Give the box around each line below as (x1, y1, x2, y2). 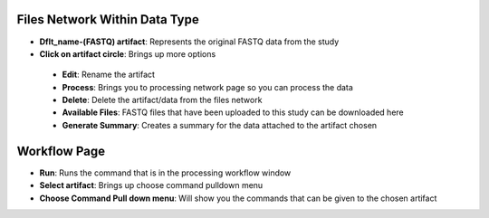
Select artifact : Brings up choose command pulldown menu (39, 180, 264, 191)
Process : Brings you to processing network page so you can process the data (62, 81, 353, 92)
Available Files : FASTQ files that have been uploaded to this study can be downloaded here (62, 107, 405, 118)
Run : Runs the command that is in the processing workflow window (39, 167, 292, 178)
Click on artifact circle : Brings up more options (39, 48, 216, 59)
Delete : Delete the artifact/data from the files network (62, 95, 263, 106)
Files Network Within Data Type (16, 12, 199, 27)
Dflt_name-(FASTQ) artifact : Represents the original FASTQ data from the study (39, 36, 340, 47)
